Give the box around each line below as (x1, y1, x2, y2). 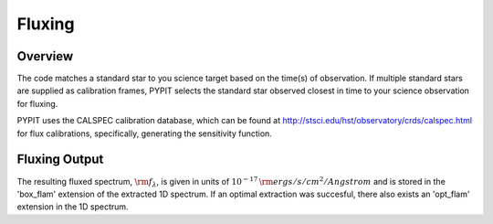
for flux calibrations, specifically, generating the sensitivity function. (16, 128, 273, 139)
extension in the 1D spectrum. (16, 201, 129, 212)
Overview (16, 48, 74, 64)
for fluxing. (16, 98, 58, 109)
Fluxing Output (16, 152, 104, 167)
